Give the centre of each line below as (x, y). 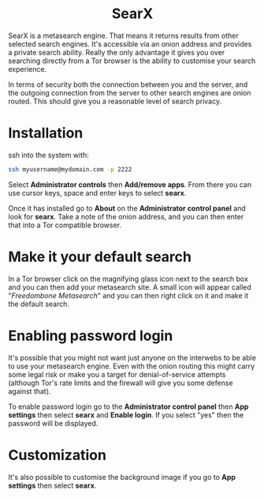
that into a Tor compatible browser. (65, 225)
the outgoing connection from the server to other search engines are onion (130, 92)
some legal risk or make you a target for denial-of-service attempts (117, 374)
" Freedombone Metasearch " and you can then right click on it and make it (128, 295)
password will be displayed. (53, 423)
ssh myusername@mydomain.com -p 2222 (70, 169)
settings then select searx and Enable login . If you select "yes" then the (126, 414)
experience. (28, 69)
